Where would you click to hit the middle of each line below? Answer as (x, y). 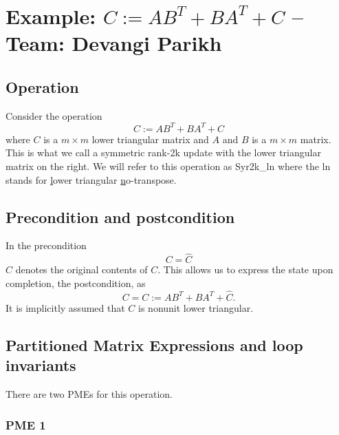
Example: (51, 16)
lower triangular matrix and (150, 139)
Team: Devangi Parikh (114, 43)
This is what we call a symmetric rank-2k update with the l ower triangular (163, 152)
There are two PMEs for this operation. (89, 394)
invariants (41, 365)
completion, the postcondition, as (76, 283)
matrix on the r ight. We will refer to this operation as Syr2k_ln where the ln (168, 166)
